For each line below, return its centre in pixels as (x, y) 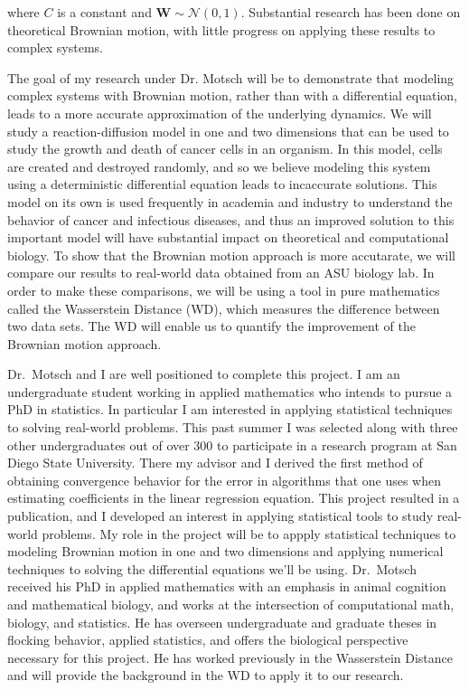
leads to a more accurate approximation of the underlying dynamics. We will (220, 113)
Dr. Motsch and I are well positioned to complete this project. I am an (204, 374)
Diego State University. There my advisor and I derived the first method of (215, 463)
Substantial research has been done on (355, 12)
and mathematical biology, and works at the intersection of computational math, (231, 604)
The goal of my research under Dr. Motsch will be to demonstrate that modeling (231, 77)
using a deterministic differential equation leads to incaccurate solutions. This (222, 184)
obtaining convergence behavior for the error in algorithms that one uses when (225, 480)
